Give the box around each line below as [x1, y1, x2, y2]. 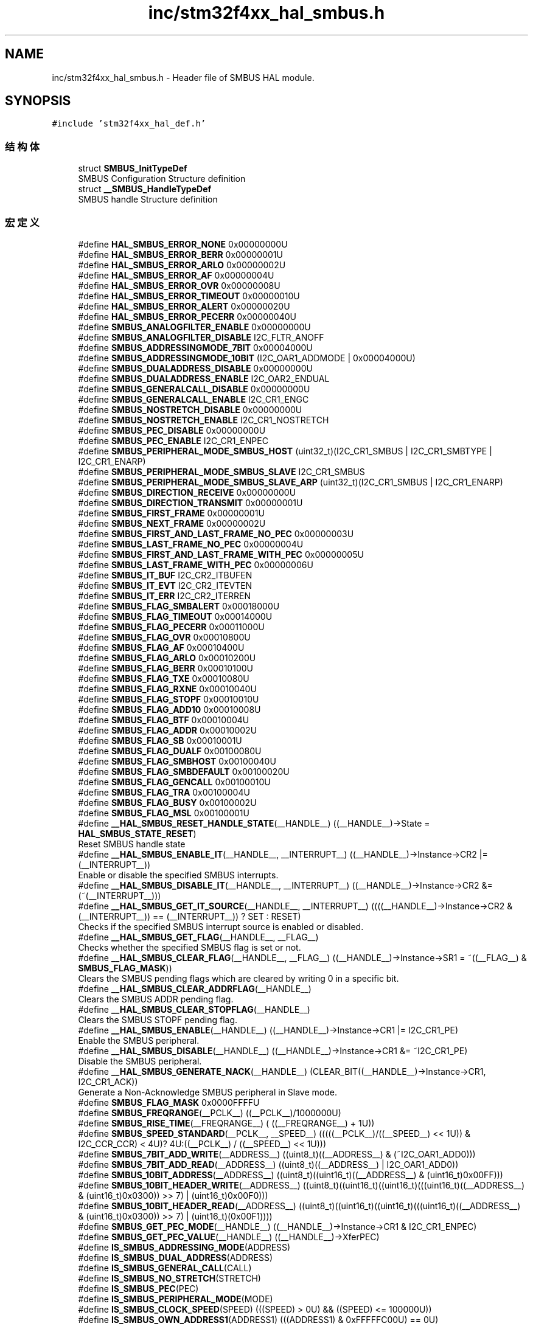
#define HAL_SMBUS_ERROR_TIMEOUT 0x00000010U [78, 290, 300, 301]
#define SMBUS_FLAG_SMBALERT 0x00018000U [78, 600, 280, 611]
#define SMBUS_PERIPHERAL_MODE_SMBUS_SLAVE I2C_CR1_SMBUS [78, 466, 365, 477]
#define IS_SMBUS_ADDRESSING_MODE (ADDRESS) [78, 1241, 291, 1252]
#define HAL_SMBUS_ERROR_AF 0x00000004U [78, 269, 274, 280]
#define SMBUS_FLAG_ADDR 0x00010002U [78, 724, 257, 735]
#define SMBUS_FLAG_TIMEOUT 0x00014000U [78, 611, 273, 622]
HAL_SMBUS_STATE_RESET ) [78, 828, 197, 839]
